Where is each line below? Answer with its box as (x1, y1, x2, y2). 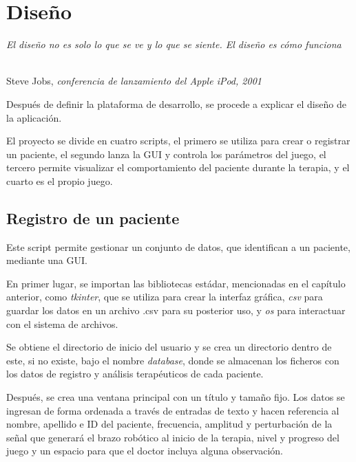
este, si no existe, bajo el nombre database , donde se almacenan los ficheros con (6, 353, 339, 367)
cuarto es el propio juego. (6, 173, 113, 188)
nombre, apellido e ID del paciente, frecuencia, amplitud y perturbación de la (6, 417, 333, 431)
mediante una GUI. (6, 253, 87, 267)
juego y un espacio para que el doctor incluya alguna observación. (6, 443, 284, 458)
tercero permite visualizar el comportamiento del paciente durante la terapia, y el (6, 160, 350, 175)
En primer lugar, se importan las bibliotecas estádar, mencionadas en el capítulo (6, 276, 346, 290)
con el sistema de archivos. (6, 316, 118, 331)
